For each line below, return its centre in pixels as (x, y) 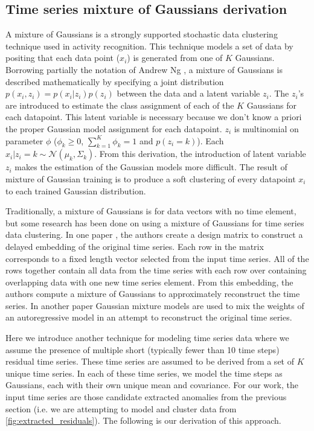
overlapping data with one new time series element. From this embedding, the (149, 282)
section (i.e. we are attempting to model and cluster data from (121, 408)
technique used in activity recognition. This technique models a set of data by (149, 46)
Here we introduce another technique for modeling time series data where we (147, 338)
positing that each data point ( (63, 58)
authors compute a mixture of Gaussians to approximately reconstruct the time (153, 294)
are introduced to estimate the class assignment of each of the (120, 105)
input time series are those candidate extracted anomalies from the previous (146, 397)
